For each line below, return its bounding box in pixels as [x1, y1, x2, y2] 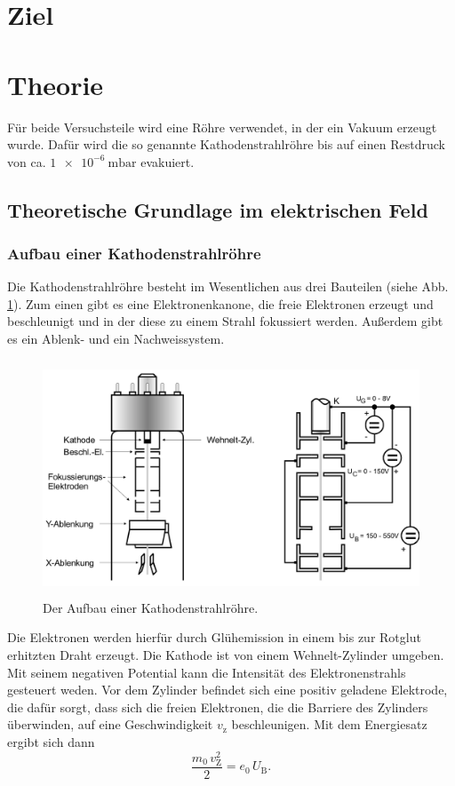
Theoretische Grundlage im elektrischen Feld [7, 195, 428, 223]
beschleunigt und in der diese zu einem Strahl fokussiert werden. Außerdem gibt [7, 312, 443, 330]
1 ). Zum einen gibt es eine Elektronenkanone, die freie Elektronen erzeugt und [7, 294, 434, 313]
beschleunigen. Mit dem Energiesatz [231, 715, 427, 734]
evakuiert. [140, 152, 195, 171]
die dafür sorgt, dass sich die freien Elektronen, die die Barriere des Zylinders [7, 697, 428, 716]
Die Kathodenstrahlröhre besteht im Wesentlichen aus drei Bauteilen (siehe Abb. [7, 277, 449, 296]
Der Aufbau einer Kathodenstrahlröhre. [43, 598, 259, 616]
